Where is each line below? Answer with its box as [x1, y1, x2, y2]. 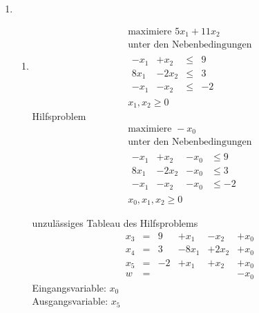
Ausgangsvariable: [32, 294, 108, 308]
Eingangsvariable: [32, 280, 106, 294]
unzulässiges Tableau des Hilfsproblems [32, 216, 198, 230]
